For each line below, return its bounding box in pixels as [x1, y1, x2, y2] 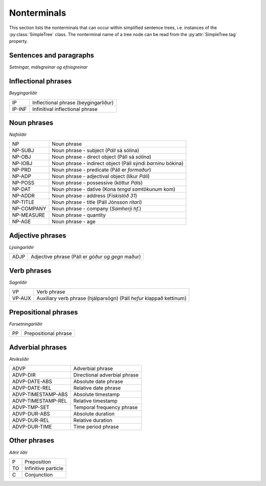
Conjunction [25, 471, 53, 478]
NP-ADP [12, 173, 32, 180]
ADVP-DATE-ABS [12, 378, 52, 385]
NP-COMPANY [12, 205, 47, 212]
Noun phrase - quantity [52, 212, 106, 219]
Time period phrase [73, 423, 119, 430]
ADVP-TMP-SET [12, 404, 50, 411]
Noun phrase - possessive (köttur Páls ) [52, 179, 143, 186]
